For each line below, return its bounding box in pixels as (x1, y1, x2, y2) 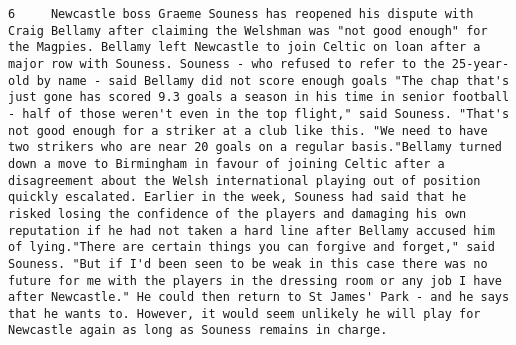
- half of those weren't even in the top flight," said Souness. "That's (8, 106, 510, 121)
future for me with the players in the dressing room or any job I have (8, 273, 502, 288)
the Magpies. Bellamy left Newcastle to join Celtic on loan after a (8, 40, 481, 55)
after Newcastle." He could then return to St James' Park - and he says (8, 290, 510, 305)
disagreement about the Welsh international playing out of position (8, 173, 481, 188)
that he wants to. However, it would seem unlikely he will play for (8, 306, 481, 321)
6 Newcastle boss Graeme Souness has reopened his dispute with (8, 7, 474, 21)
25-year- (451, 56, 510, 71)
